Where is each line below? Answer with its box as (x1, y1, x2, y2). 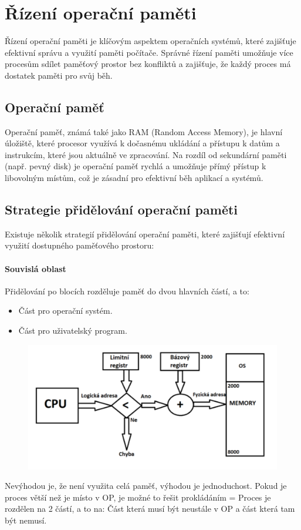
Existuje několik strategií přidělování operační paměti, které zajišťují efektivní (5, 227, 285, 240)
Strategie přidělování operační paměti (5, 200, 238, 219)
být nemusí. (5, 514, 47, 526)
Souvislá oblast (5, 262, 66, 274)
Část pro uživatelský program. (18, 324, 127, 337)
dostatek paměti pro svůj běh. (5, 69, 113, 81)
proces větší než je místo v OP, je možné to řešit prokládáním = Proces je (5, 491, 271, 503)
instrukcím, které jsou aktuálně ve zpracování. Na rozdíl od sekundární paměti (5, 148, 287, 160)
